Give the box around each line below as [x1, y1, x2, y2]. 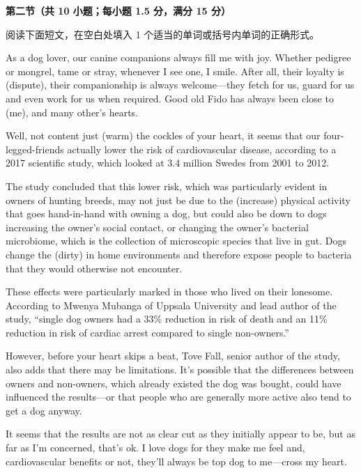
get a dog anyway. [6, 403, 82, 417]
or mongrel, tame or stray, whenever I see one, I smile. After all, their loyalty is [6, 63, 344, 78]
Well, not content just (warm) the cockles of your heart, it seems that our [6, 128, 321, 143]
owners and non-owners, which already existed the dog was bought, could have [6, 375, 341, 390]
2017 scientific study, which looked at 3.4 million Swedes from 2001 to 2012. [6, 155, 330, 170]
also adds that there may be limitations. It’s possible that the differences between [6, 362, 354, 377]
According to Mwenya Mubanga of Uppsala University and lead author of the [6, 297, 337, 312]
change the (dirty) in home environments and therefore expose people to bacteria [6, 247, 352, 261]
